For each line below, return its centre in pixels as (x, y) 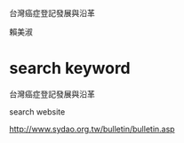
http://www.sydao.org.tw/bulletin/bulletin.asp (92, 129)
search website (37, 111)
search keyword (70, 68)
